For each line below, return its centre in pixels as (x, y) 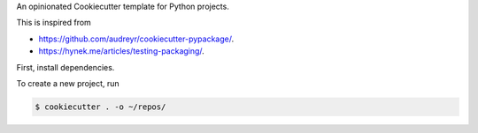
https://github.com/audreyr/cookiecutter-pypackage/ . (136, 39)
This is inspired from (54, 23)
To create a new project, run (68, 83)
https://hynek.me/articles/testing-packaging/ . (122, 51)
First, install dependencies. (66, 67)
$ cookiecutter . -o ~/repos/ (100, 107)
